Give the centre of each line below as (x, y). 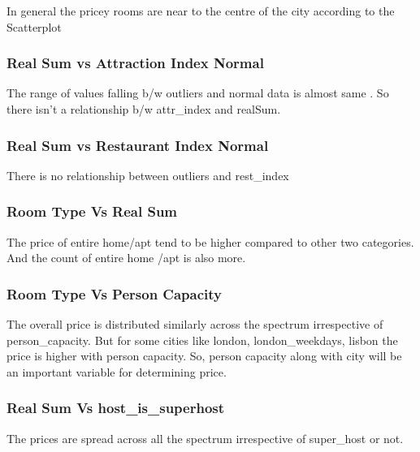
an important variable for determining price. (117, 371)
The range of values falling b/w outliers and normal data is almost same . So (198, 93)
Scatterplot (34, 26)
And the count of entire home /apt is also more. (126, 258)
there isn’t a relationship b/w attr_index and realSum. (144, 109)
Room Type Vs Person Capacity (114, 293)
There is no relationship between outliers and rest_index (148, 175)
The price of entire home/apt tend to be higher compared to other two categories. (210, 241)
